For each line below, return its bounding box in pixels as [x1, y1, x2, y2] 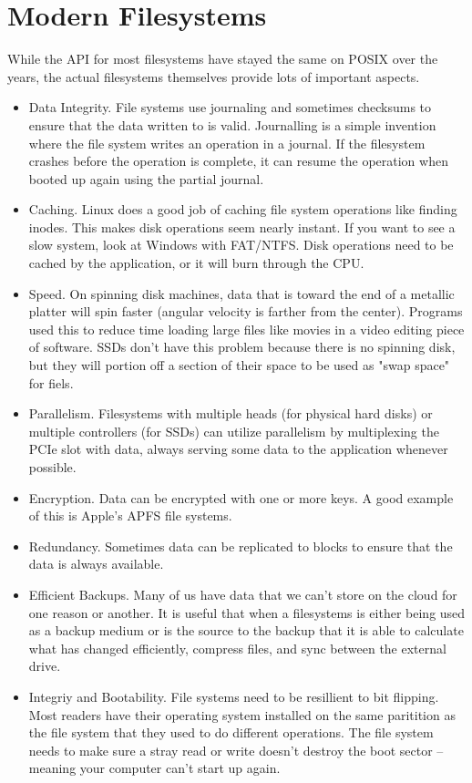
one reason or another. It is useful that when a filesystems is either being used [28, 603, 466, 622]
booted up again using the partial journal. [28, 169, 264, 188]
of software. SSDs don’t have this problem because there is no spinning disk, [28, 337, 456, 356]
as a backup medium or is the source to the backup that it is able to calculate [28, 621, 464, 640]
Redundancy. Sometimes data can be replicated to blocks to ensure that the [28, 536, 453, 555]
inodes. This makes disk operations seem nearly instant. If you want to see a [28, 217, 456, 236]
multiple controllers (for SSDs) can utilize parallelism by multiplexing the [28, 421, 439, 440]
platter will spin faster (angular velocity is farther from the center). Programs [28, 302, 463, 321]
